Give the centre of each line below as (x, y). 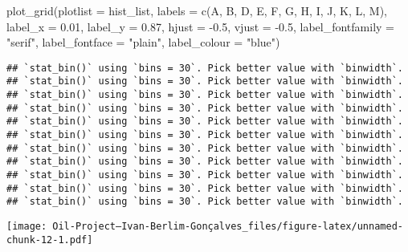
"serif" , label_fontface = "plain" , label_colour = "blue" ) (143, 42)
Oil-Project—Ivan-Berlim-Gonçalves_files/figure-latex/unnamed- (228, 226)
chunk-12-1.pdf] (50, 240)
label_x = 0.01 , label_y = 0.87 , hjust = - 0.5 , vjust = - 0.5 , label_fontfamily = (200, 26)
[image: (27, 226)
